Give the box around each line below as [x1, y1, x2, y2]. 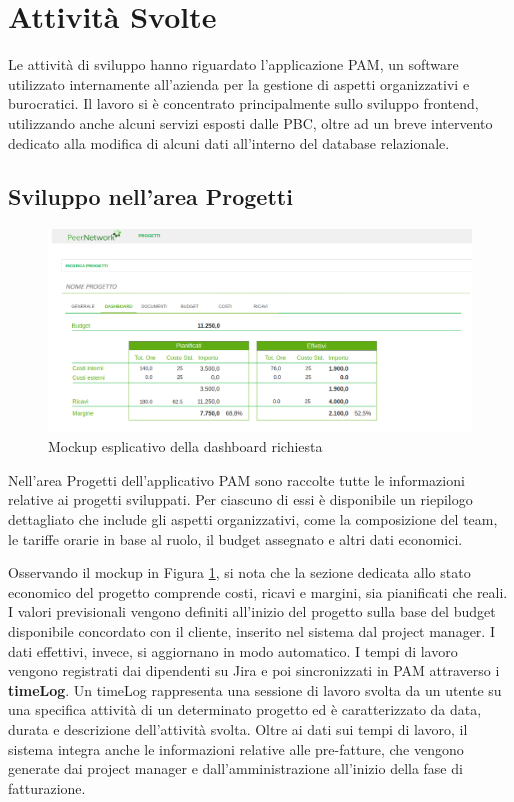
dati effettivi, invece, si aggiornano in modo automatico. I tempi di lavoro [8, 640, 458, 661]
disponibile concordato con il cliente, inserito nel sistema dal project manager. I [8, 620, 495, 641]
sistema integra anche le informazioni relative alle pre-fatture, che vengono [8, 738, 464, 759]
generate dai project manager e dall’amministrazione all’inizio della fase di [8, 758, 463, 779]
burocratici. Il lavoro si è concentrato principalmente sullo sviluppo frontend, [8, 93, 479, 114]
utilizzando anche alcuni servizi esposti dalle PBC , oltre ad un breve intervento [8, 112, 493, 133]
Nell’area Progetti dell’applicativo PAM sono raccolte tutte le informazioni [8, 469, 465, 490]
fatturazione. [8, 777, 86, 798]
